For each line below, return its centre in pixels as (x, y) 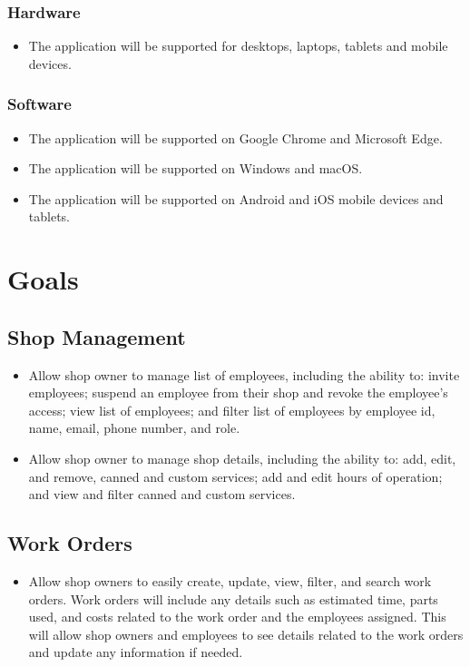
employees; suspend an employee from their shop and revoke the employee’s (238, 392)
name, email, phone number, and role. (134, 428)
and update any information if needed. (136, 652)
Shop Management (97, 336)
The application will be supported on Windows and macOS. (196, 168)
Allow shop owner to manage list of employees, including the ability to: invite (244, 374)
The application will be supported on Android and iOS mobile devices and (236, 198)
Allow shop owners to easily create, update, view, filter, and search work (230, 580)
